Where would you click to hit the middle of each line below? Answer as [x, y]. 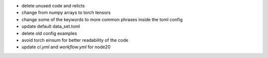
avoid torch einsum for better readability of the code [75, 40]
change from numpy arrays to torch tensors [66, 13]
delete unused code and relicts [53, 6]
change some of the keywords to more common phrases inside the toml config [102, 19]
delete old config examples [49, 33]
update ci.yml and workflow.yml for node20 [66, 47]
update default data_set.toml [51, 27]
